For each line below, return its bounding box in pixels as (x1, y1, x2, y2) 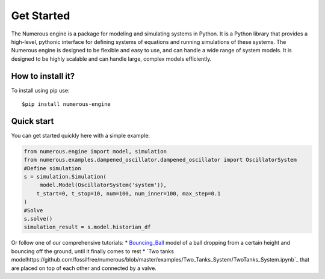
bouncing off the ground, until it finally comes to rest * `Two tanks (11, 247, 175, 255)
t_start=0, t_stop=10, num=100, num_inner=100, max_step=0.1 (36, 190, 221, 197)
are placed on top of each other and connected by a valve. (11, 265, 156, 272)
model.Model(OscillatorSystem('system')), (39, 182, 167, 189)
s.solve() (23, 215, 53, 222)
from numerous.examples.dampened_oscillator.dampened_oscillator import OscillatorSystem (23, 156, 297, 164)
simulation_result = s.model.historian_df (23, 224, 151, 231)
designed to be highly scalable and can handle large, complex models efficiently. (11, 55, 212, 63)
